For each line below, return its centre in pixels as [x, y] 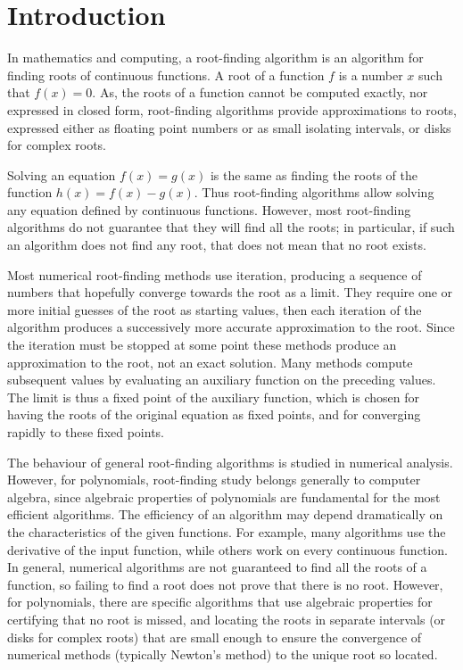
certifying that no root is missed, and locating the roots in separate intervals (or [227, 619]
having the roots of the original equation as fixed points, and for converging [214, 414]
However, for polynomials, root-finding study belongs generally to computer [214, 480]
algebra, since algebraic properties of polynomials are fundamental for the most [224, 496]
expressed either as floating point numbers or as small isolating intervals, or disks [229, 127]
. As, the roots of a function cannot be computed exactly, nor [260, 92]
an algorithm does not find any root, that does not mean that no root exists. [217, 245]
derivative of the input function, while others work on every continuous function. [227, 549]
